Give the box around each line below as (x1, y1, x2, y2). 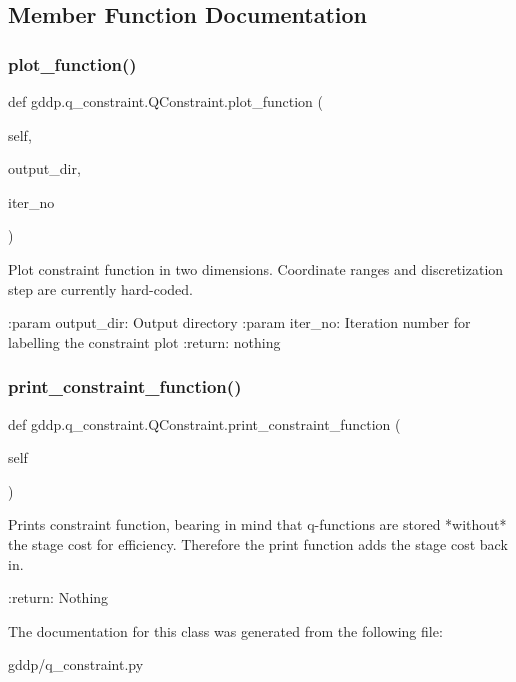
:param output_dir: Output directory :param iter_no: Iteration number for (8, 312, 471, 333)
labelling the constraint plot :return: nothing (8, 331, 281, 352)
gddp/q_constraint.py (8, 654, 144, 675)
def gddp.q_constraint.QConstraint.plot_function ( (8, 91, 323, 111)
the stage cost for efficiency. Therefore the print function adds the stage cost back (8, 533, 508, 554)
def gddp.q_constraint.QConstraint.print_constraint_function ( (8, 413, 401, 434)
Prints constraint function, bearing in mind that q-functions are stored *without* (8, 514, 507, 535)
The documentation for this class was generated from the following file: (8, 620, 443, 641)
